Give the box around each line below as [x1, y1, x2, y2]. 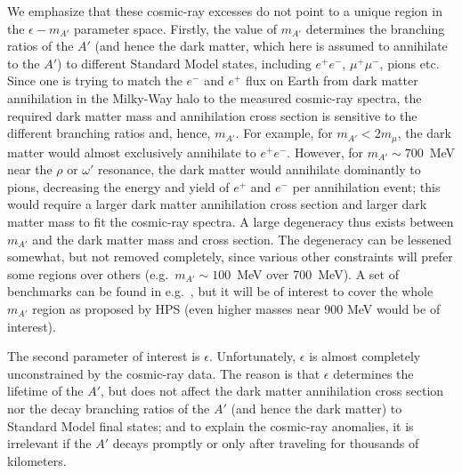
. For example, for [235, 124, 333, 142]
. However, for [287, 142, 363, 161]
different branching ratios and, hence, [7, 124, 211, 142]
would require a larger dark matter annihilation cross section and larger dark [7, 195, 427, 213]
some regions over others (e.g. [7, 264, 169, 283]
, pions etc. [379, 53, 440, 72]
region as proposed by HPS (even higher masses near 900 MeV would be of [32, 299, 441, 317]
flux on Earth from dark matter [245, 71, 418, 90]
